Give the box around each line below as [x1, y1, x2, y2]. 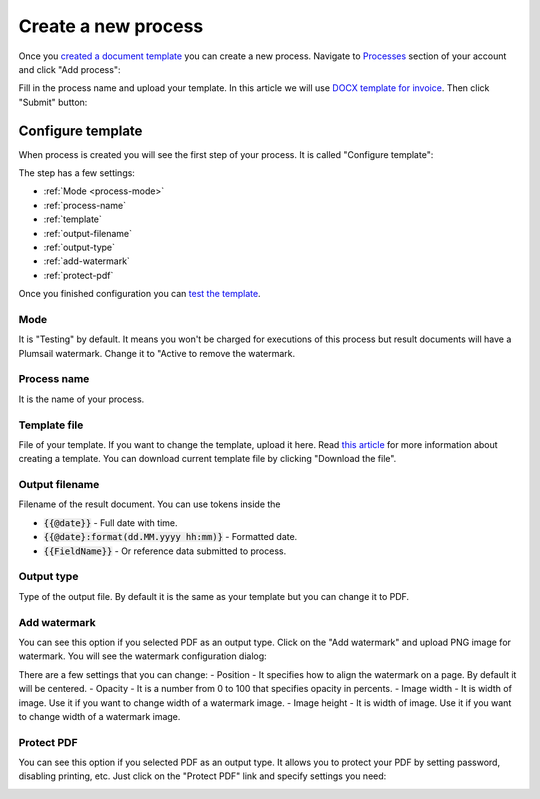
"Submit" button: [18, 96, 88, 108]
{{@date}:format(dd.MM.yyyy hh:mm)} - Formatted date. [43, 531, 298, 543]
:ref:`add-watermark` [43, 255, 130, 267]
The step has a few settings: [18, 167, 135, 179]
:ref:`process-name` [43, 199, 127, 211]
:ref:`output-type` [43, 241, 115, 253]
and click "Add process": [18, 63, 121, 75]
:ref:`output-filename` [43, 227, 133, 239]
